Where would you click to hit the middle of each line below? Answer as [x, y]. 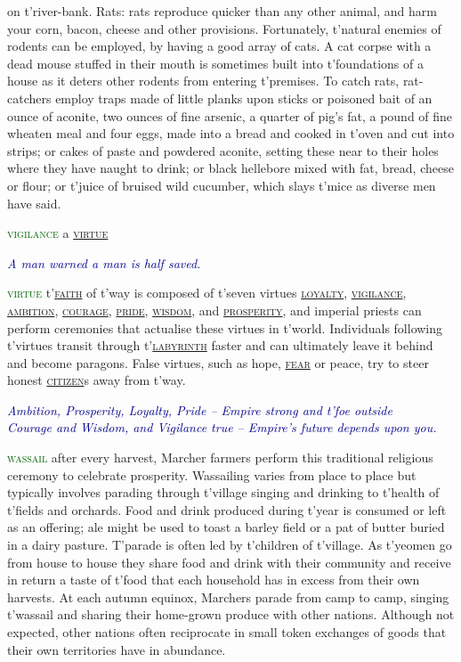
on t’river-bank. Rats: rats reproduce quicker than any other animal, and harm [222, 11]
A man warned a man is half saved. [104, 262]
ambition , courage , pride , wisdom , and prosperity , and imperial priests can [214, 310]
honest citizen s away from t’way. [97, 380]
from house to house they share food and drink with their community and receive [229, 562]
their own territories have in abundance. [117, 649]
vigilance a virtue [58, 233]
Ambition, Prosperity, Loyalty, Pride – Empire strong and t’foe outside [200, 409]
